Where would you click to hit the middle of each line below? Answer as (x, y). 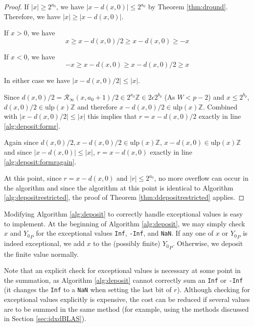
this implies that (112, 116)
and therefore (97, 106)
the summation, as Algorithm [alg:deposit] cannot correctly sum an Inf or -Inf (124, 280)
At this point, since (33, 178)
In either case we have (37, 80)
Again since (21, 142)
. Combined (220, 106)
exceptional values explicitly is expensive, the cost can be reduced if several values (127, 299)
